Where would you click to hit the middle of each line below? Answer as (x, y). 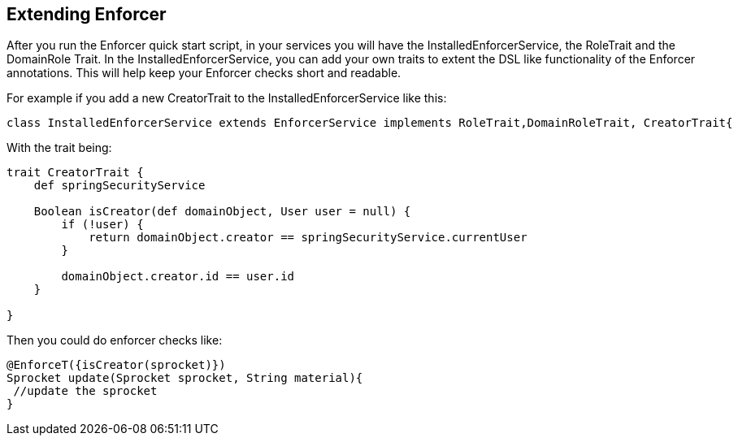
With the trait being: (59, 148)
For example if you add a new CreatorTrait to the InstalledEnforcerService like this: (227, 98)
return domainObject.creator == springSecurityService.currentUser (308, 238)
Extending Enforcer (87, 14)
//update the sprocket (85, 391)
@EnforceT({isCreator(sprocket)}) (116, 365)
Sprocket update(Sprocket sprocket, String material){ (185, 378)
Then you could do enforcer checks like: (115, 340)
